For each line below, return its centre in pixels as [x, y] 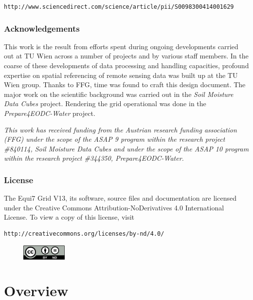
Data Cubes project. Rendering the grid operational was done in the [105, 103]
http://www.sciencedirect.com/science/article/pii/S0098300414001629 [119, 7]
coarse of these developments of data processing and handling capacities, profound [126, 65]
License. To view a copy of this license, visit [69, 217]
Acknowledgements [42, 28]
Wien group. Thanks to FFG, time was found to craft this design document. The [125, 84]
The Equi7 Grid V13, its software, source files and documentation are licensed [120, 198]
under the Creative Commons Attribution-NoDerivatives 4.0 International [114, 207]
